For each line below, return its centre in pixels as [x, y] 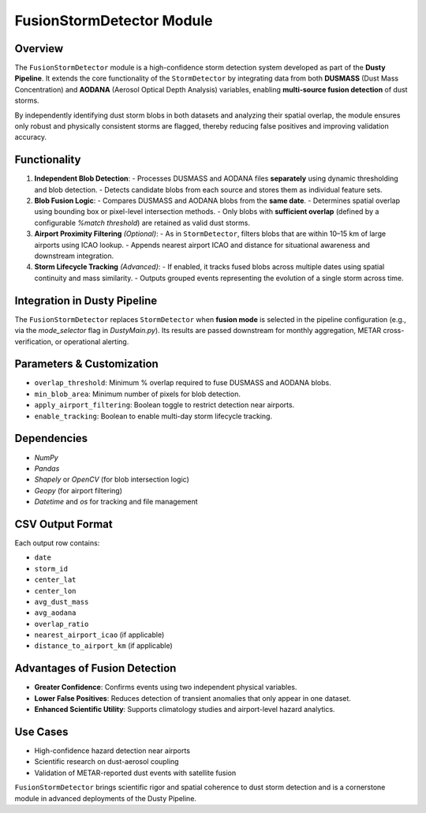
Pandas [47, 468]
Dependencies [51, 438]
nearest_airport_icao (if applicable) [99, 635]
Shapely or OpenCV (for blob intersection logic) [112, 480]
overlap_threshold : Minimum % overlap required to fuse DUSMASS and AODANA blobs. [183, 383]
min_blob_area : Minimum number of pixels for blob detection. [137, 394]
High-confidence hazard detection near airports [112, 751]
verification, [34, 341]
